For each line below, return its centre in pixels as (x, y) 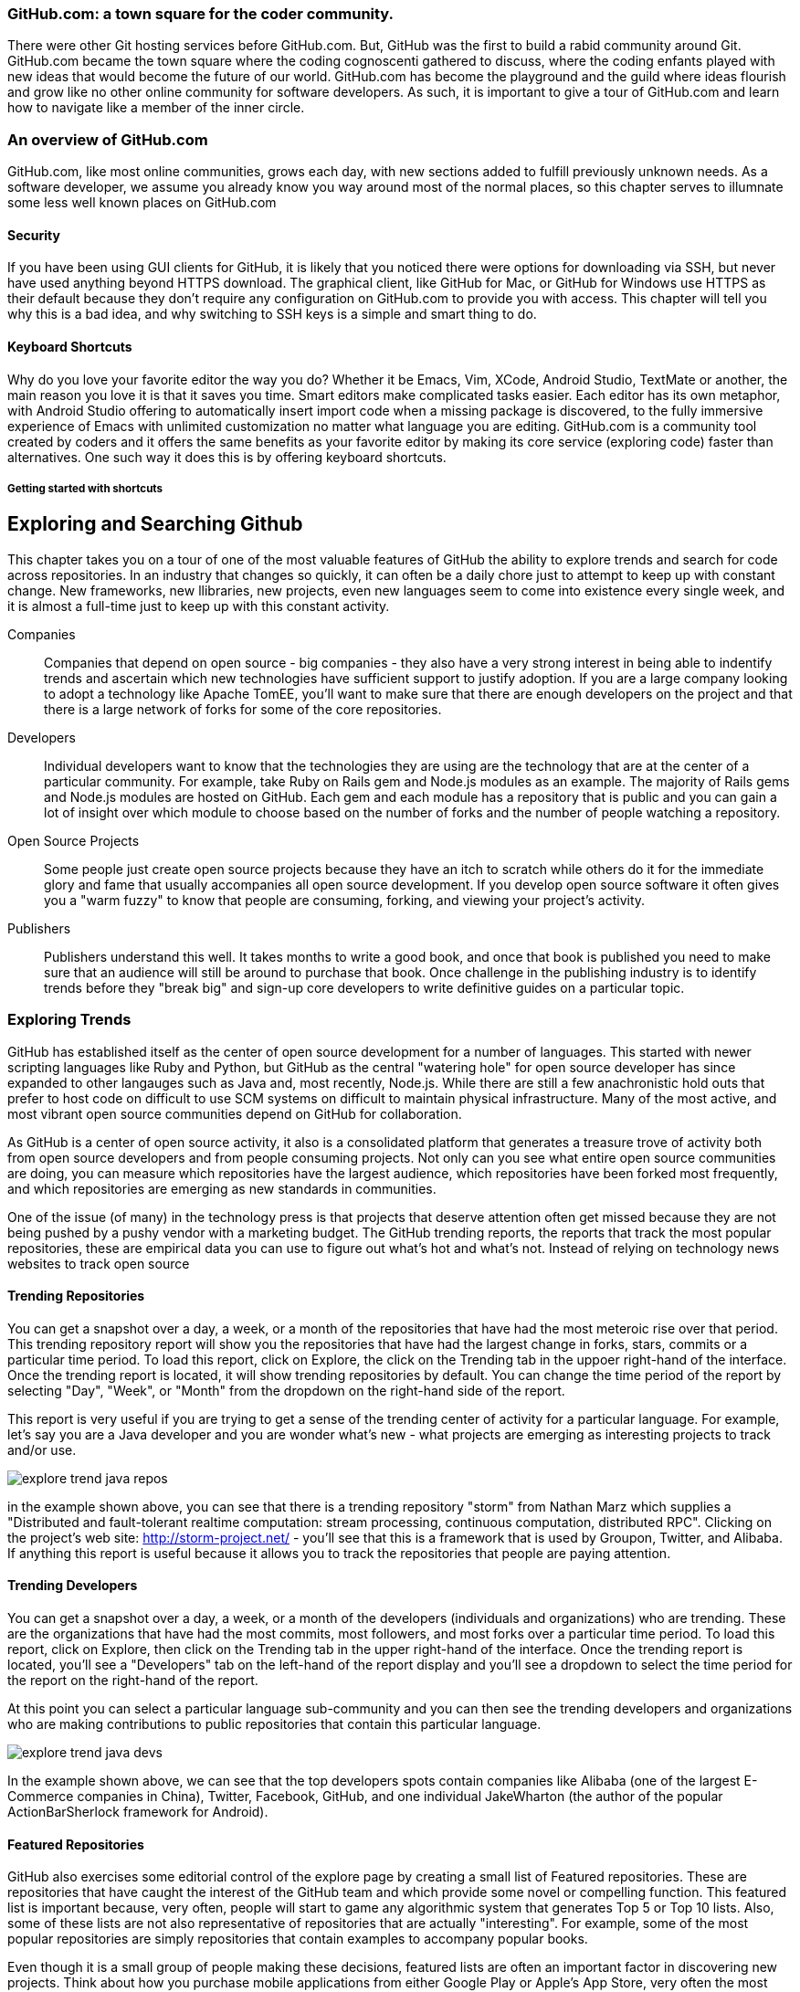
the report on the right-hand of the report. (133, 1680)
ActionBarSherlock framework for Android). (138, 1811)
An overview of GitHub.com (108, 139)
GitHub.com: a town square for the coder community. (201, 14)
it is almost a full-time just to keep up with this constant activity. (199, 606)
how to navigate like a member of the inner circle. (156, 108)
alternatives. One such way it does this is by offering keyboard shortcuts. (227, 457)
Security (34, 235)
